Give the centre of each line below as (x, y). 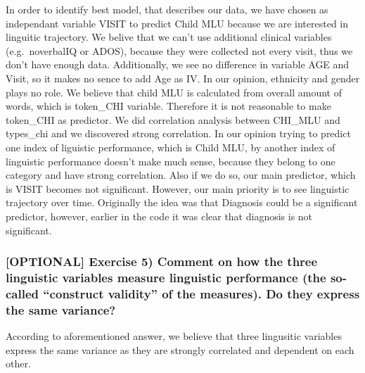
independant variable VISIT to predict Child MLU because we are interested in (177, 23)
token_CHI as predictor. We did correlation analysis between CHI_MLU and (173, 119)
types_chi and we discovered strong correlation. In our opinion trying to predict (178, 133)
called (23, 293)
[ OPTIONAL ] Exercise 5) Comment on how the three (162, 261)
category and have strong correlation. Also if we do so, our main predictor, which (181, 175)
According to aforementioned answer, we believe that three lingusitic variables (174, 336)
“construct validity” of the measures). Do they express (201, 293)
